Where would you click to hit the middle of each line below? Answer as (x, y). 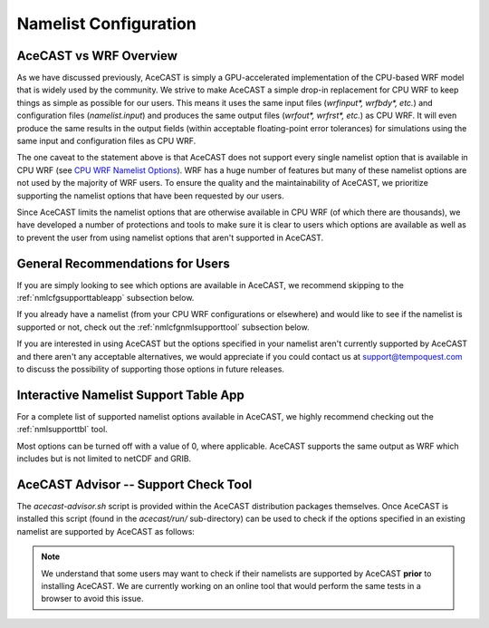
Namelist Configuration (106, 24)
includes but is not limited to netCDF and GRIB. (104, 459)
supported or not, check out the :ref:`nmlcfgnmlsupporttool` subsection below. (163, 327)
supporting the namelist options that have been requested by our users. (150, 196)
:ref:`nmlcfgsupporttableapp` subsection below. (105, 298)
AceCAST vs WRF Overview (97, 56)
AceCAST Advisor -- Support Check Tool (134, 484)
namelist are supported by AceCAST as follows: (105, 531)
